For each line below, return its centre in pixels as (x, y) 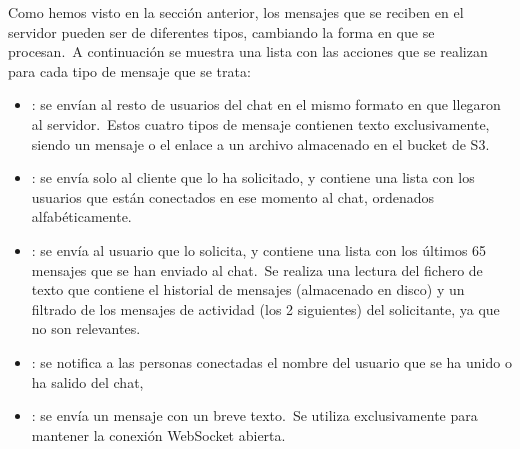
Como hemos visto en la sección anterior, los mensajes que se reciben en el (236, 12)
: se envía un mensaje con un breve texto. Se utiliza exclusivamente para (254, 415)
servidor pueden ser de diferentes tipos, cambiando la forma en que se (221, 31)
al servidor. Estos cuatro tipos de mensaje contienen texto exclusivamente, (260, 123)
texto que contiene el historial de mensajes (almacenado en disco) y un (248, 289)
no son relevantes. (86, 328)
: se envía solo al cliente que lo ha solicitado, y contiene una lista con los (253, 177)
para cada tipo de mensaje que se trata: (129, 70)
